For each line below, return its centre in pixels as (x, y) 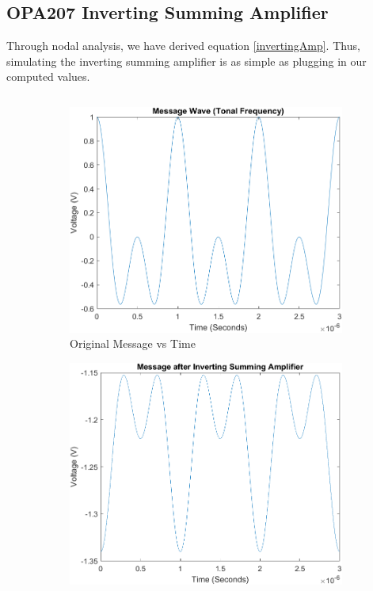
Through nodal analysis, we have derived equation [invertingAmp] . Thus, (183, 46)
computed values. (48, 76)
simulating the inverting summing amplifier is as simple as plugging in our (186, 61)
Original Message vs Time (133, 343)
